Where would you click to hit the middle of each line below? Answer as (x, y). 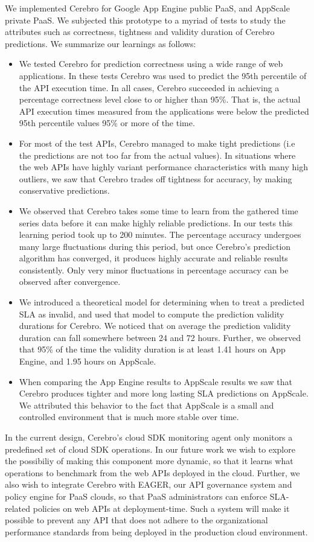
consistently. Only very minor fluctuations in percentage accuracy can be (154, 269)
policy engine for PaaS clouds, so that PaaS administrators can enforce (136, 496)
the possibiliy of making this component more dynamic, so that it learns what (149, 461)
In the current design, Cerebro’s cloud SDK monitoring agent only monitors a (149, 437)
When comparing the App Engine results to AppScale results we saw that (155, 381)
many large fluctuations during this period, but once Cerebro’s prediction (155, 246)
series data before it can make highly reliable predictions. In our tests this (156, 222)
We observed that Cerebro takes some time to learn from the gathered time (159, 210)
